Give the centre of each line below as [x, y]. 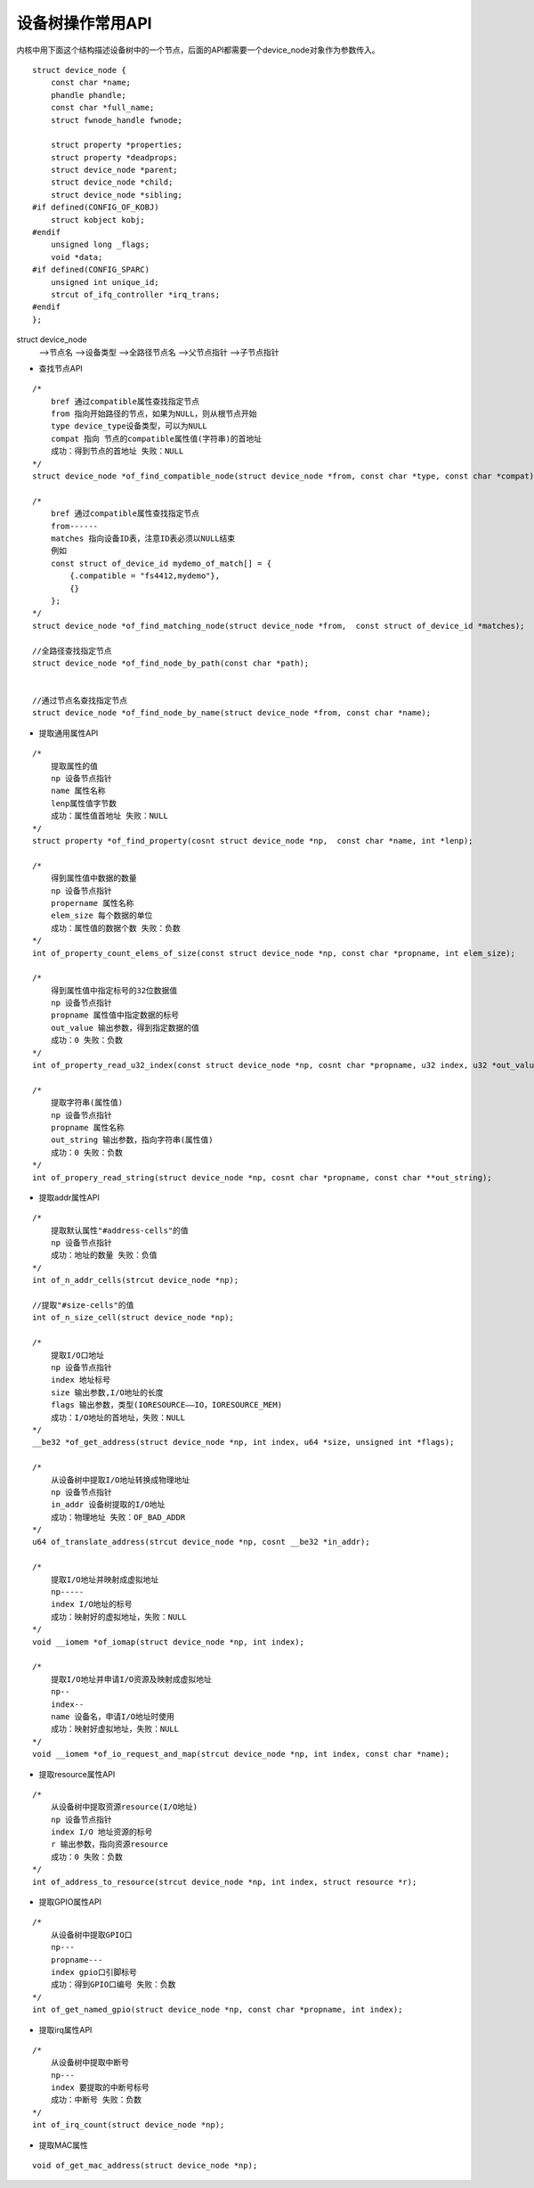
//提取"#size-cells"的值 [83, 1306]
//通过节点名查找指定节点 [80, 701]
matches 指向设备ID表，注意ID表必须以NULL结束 [143, 539]
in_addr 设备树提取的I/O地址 [108, 1505]
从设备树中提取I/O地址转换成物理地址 [120, 1480]
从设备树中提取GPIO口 [91, 1935]
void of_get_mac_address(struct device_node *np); [145, 2166]
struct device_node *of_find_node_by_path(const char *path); [171, 663]
